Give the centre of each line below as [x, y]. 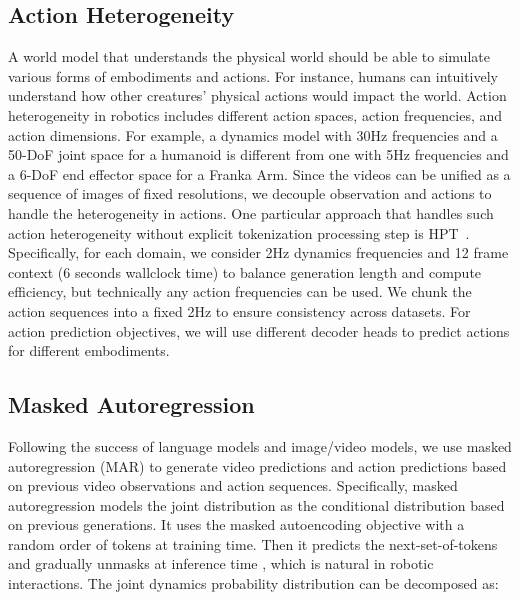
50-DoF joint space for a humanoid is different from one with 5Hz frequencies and [258, 154]
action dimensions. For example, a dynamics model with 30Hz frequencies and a [253, 134]
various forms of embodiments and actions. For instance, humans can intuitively [253, 75]
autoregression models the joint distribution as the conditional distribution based [256, 504]
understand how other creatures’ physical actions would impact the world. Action [257, 95]
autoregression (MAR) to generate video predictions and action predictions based [257, 465]
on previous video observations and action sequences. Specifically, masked [233, 485]
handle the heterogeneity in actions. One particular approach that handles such [251, 212]
